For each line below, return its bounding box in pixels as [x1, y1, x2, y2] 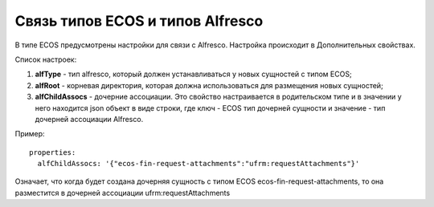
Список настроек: [14, 55, 77, 64]
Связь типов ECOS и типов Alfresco [14, 12, 264, 30]
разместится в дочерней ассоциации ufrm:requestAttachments [14, 188, 231, 197]
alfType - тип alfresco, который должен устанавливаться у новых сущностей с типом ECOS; [35, 69, 353, 79]
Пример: [14, 129, 45, 139]
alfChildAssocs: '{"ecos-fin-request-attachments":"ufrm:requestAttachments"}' [37, 159, 360, 168]
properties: [29, 148, 76, 156]
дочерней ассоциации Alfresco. [35, 114, 144, 124]
